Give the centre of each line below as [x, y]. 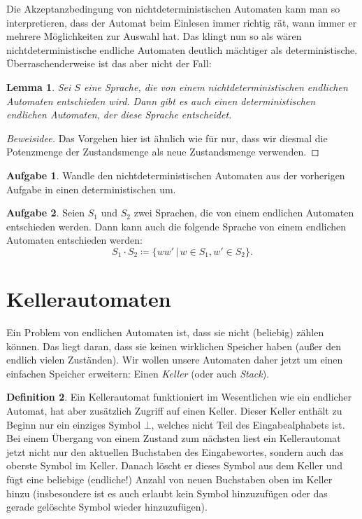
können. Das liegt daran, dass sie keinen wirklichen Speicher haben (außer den [174, 346]
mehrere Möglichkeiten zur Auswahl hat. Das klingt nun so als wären [154, 36]
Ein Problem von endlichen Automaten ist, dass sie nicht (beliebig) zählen [165, 332]
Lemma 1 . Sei [39, 86]
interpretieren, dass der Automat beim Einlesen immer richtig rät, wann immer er [182, 22]
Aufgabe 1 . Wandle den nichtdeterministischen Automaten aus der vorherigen [176, 175]
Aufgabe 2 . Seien [46, 213]
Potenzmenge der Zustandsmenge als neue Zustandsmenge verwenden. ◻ [163, 152]
